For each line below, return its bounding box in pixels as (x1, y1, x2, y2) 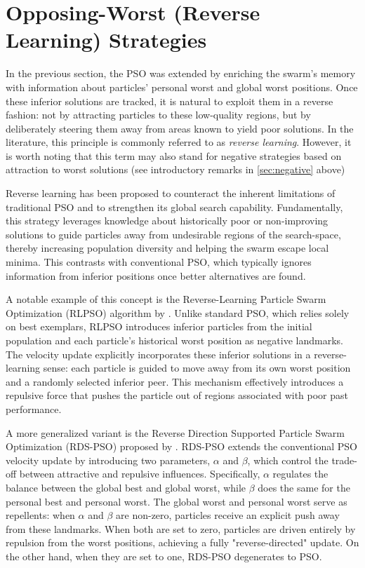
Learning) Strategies (6, 25, 207, 54)
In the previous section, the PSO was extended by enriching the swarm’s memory (6, 66, 356, 81)
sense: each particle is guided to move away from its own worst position (43, 360, 351, 375)
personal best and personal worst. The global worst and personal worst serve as (6, 494, 347, 508)
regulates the (272, 466, 328, 481)
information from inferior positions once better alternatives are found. (6, 268, 306, 283)
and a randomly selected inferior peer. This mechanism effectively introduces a (6, 374, 344, 388)
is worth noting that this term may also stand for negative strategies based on (6, 148, 342, 163)
